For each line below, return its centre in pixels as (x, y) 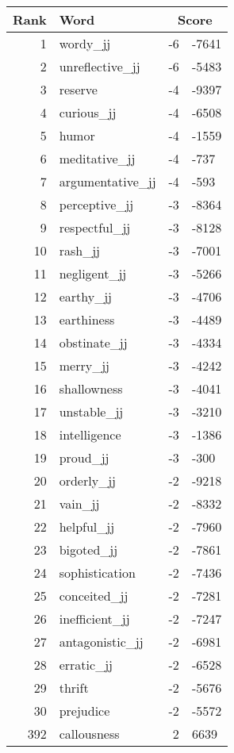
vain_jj (79, 503)
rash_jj (79, 250)
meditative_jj (97, 158)
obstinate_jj (93, 342)
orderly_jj (87, 480)
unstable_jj (91, 411)
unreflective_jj (100, 66)
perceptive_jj (96, 204)
